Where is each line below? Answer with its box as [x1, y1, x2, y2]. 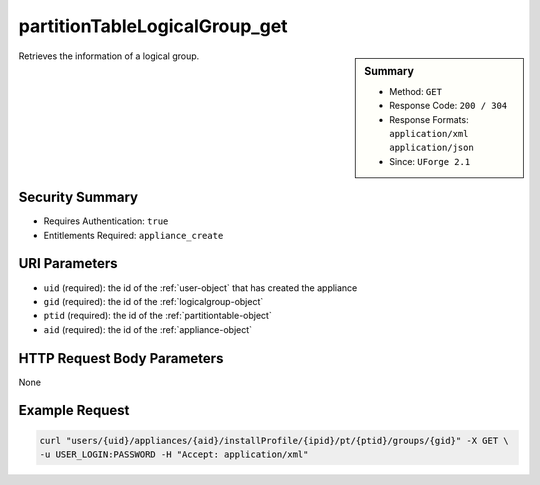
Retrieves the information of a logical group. [18, 50, 200, 62]
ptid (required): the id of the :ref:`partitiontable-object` [43, 310, 272, 322]
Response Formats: [389, 113, 469, 125]
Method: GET [389, 85, 442, 97]
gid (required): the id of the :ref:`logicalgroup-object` [43, 295, 264, 307]
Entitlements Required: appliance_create [43, 229, 224, 241]
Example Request [18, 402, 130, 419]
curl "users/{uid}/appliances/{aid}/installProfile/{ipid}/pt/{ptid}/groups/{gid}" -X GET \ [39, 435, 509, 446]
